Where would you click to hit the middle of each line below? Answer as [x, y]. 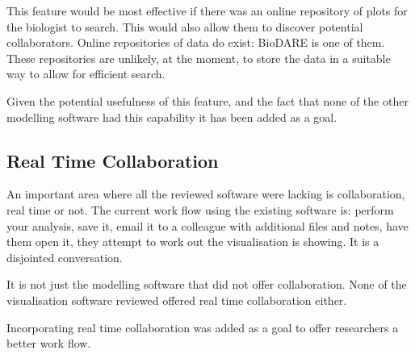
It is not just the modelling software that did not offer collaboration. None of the [207, 284]
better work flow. [49, 343]
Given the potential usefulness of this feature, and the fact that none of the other [207, 100]
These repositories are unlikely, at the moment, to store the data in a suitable [199, 58]
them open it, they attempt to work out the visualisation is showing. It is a [193, 242]
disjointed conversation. [65, 257]
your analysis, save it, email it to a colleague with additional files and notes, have [207, 225]
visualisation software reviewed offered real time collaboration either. [177, 300]
